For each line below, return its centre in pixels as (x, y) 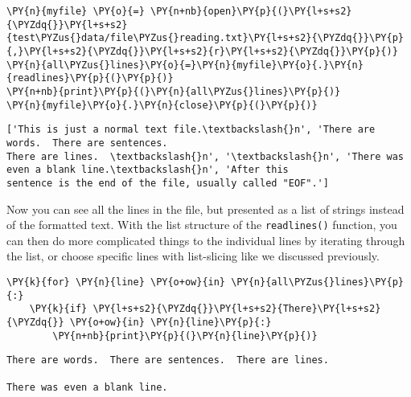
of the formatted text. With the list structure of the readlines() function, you (202, 225)
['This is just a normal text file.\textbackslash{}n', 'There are (191, 130)
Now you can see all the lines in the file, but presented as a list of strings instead (205, 209)
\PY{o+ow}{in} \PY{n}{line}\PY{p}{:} (171, 322)
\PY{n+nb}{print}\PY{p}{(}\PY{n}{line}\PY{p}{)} (185, 336)
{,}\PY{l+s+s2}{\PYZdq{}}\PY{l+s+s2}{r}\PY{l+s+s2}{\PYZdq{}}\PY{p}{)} (202, 51)
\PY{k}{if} (58, 309)
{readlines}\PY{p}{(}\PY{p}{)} (90, 78)
